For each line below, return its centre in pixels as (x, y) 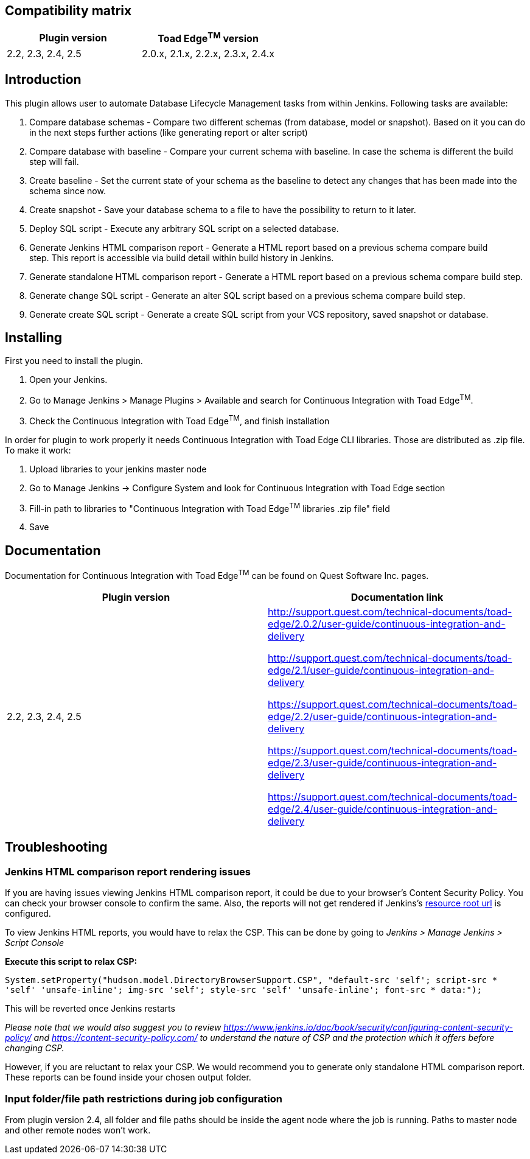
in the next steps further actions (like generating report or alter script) (169, 132)
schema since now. (68, 191)
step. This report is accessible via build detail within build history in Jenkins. (182, 257)
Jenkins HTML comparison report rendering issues (128, 871)
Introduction (43, 80)
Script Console (35, 943)
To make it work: (38, 450)
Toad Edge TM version (208, 38)
